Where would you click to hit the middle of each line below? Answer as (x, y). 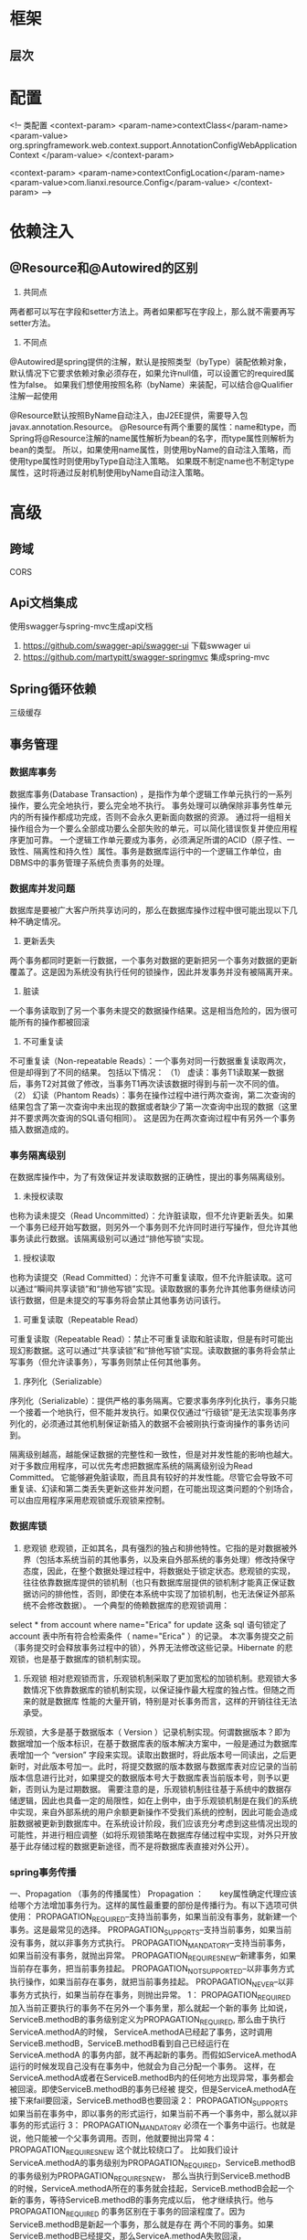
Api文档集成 (43, 603)
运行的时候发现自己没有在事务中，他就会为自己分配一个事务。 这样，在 (143, 2066)
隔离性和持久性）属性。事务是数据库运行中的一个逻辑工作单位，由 (157, 851)
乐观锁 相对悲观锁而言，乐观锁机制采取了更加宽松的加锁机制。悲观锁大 (156, 1678)
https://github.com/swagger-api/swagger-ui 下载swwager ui (137, 646)
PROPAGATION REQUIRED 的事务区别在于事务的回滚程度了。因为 (127, 2213)
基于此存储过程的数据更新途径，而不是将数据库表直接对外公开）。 (132, 1846)
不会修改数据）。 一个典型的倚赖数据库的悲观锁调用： (130, 1605)
